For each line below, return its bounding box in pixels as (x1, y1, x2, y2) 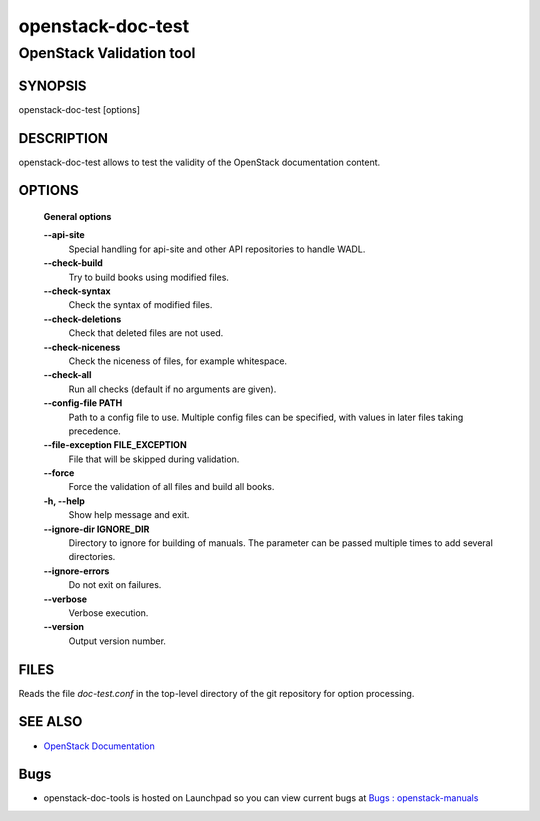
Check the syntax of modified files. (68, 299, 213, 311)
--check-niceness (43, 341, 121, 353)
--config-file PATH (43, 397, 123, 409)
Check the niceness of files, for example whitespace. (68, 355, 288, 367)
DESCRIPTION (18, 130, 109, 147)
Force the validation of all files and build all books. (68, 481, 275, 493)
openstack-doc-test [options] (18, 103, 140, 115)
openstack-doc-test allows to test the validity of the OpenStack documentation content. (18, 156, 381, 168)
